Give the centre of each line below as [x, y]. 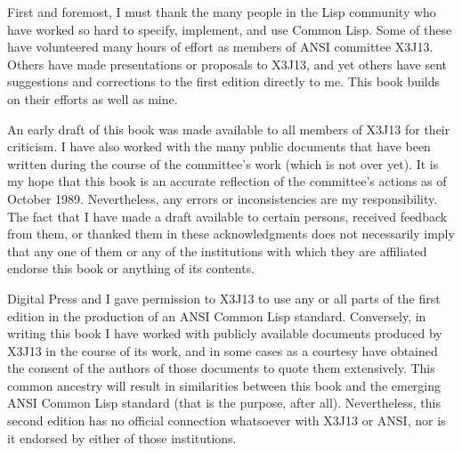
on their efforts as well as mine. [93, 98]
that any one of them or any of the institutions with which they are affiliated [217, 251]
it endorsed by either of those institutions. [122, 437]
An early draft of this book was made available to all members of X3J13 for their [229, 129]
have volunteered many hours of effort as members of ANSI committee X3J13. [220, 47]
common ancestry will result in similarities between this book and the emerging [224, 385]
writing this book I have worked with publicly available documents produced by [225, 333]
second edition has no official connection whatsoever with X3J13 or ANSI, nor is [227, 421]
